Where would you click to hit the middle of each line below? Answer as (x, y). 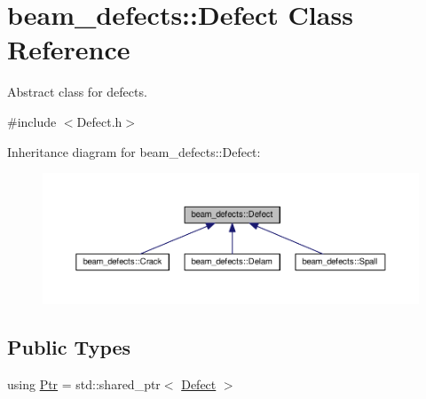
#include (32, 121)
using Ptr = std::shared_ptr (84, 384)
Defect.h (99, 121)
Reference (69, 49)
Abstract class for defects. (77, 92)
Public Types (69, 347)
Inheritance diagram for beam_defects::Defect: (134, 151)
